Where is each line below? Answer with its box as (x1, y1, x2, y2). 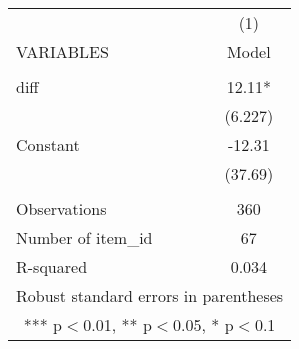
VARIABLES (16, 40, 109, 63)
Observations (16, 197, 107, 220)
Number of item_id (16, 226, 153, 249)
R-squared (16, 255, 88, 278)
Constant (16, 133, 80, 156)
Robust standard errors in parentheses (16, 284, 284, 307)
